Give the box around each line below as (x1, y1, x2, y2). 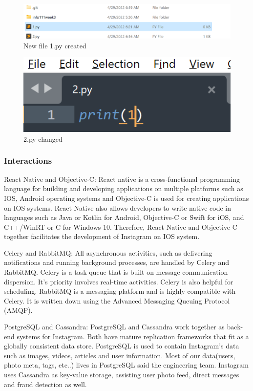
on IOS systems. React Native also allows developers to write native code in (4, 202, 231, 213)
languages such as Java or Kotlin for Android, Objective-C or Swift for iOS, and (4, 212, 244, 222)
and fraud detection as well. (4, 379, 87, 389)
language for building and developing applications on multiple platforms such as (4, 183, 243, 194)
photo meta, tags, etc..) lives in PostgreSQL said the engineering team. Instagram (4, 360, 249, 370)
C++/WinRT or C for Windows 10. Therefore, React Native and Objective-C (4, 221, 237, 232)
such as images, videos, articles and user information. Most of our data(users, (4, 350, 235, 360)
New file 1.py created (23, 40, 86, 50)
